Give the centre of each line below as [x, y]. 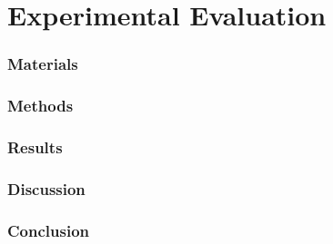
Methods [40, 106]
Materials [43, 64]
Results [35, 146]
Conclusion [48, 230]
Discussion [46, 188]
